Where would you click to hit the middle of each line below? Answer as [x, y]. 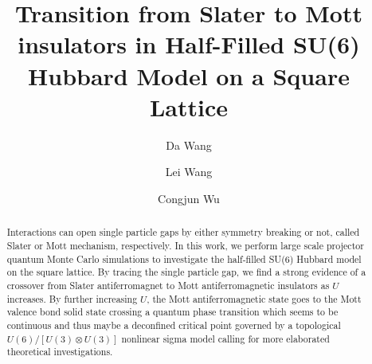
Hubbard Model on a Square [189, 75]
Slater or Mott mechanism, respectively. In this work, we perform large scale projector [185, 245]
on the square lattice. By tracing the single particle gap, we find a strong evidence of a [186, 272]
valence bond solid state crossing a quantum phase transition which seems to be [172, 312]
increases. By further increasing [72, 298]
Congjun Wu [189, 198]
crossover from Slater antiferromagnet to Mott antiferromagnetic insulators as [168, 285]
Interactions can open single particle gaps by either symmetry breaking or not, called [183, 232]
